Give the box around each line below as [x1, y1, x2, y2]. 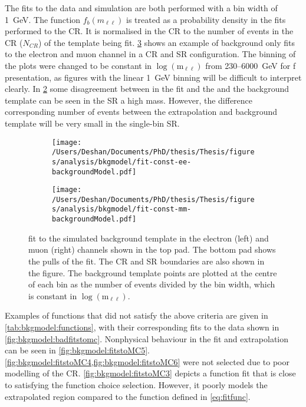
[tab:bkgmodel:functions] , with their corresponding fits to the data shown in [5, 320, 279, 333]
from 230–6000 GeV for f [205, 59, 296, 71]
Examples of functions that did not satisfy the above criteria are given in [5, 309, 268, 322]
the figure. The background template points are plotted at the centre [28, 266, 277, 279]
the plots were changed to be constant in [5, 59, 152, 71]
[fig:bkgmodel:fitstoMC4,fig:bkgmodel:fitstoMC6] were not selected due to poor [5, 355, 289, 368]
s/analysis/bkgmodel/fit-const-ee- [52, 157, 192, 166]
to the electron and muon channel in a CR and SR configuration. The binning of [5, 48, 296, 60]
